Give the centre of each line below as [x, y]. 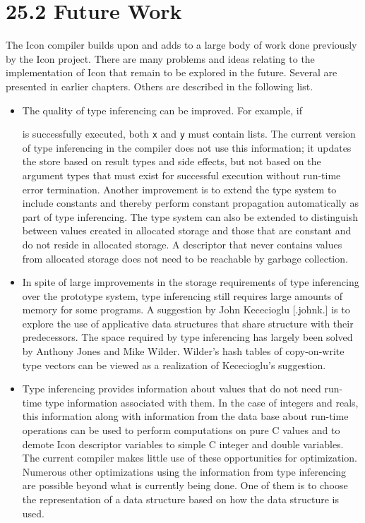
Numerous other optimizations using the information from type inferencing [184, 471]
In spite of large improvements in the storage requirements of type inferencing [191, 282]
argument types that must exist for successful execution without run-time [181, 175]
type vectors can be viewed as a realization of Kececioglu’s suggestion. [174, 365]
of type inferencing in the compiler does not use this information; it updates [187, 147]
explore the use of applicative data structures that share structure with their [188, 323]
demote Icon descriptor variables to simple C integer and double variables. [183, 444]
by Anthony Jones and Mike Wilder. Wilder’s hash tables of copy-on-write [183, 351]
